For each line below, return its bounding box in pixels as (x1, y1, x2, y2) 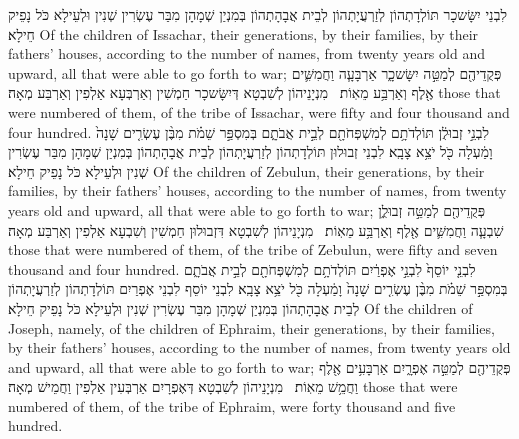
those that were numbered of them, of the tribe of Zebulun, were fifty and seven (8, 239, 498, 260)
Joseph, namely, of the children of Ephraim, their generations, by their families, (8, 317, 495, 338)
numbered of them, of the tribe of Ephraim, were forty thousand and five (8, 395, 456, 416)
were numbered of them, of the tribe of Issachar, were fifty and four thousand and (8, 101, 510, 122)
